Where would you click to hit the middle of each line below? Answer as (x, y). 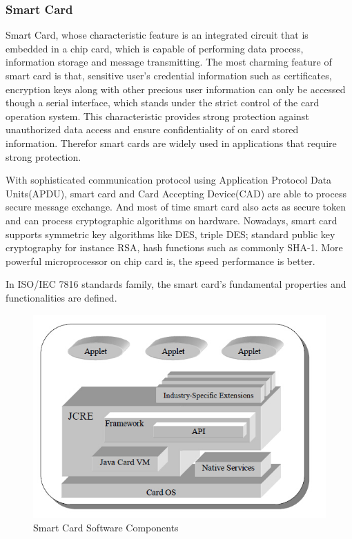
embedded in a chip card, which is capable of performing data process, (155, 48)
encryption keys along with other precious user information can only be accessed (176, 89)
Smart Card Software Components (106, 528)
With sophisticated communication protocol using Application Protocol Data (169, 180)
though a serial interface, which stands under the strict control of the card (163, 102)
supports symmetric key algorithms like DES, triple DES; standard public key (170, 234)
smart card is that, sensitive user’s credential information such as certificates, (169, 75)
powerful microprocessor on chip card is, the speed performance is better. (160, 261)
